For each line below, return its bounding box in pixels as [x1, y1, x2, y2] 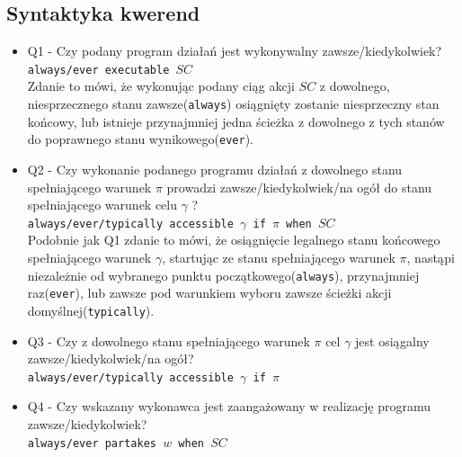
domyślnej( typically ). [27, 300, 155, 319]
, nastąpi [406, 247, 455, 266]
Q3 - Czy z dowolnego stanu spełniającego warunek [27, 331, 310, 350]
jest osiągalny [355, 331, 430, 350]
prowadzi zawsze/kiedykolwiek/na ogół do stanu [166, 177, 432, 196]
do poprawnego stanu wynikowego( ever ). [27, 130, 254, 148]
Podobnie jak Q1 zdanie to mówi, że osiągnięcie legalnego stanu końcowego [27, 230, 440, 249]
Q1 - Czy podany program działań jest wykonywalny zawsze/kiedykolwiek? [27, 41, 442, 60]
